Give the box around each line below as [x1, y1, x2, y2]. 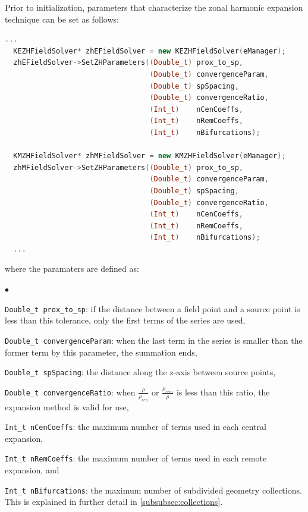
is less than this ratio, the [176, 385, 270, 398]
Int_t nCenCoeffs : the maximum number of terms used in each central [5, 420, 266, 433]
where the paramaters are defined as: [5, 262, 139, 275]
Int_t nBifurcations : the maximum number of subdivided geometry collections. [5, 483, 302, 496]
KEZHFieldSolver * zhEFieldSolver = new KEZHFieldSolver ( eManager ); [13, 46, 286, 55]
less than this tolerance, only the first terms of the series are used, [5, 314, 246, 326]
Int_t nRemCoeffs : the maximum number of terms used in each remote [5, 452, 267, 464]
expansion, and [5, 464, 59, 476]
